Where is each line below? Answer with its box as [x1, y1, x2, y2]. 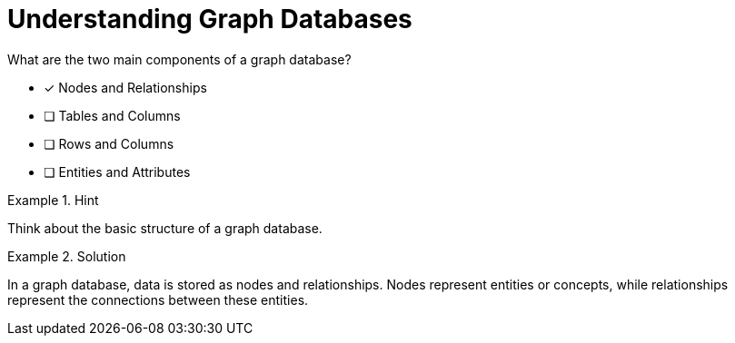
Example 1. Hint [7, 191, 99, 208]
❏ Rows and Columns [44, 135, 174, 152]
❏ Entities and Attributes [44, 163, 191, 180]
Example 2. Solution [7, 248, 126, 264]
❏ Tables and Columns [44, 107, 181, 123]
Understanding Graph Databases [7, 4, 412, 34]
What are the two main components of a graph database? [7, 51, 352, 67]
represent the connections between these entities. [7, 291, 309, 308]
